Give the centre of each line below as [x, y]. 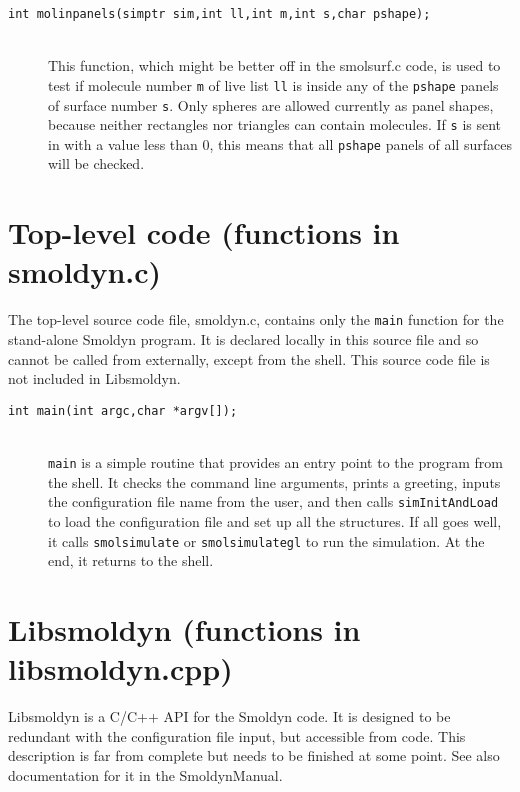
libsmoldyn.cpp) [120, 668]
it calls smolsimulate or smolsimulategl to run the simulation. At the [266, 540]
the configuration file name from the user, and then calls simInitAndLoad [273, 501]
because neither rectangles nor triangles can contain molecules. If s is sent [275, 124]
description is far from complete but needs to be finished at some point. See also [254, 755]
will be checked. [96, 163]
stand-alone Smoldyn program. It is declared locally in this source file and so [243, 339]
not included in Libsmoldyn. [94, 378]
